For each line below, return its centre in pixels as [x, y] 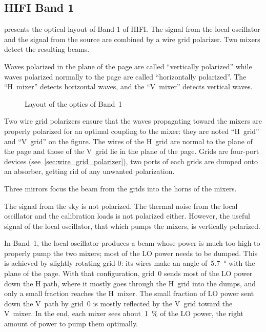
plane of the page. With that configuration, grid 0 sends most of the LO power [128, 273]
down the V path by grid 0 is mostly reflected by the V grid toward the [118, 303]
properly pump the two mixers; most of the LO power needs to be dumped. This [131, 253]
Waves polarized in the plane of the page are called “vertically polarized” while [128, 66]
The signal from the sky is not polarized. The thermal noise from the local [121, 206]
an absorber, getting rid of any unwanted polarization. [89, 171]
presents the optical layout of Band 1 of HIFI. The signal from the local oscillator [132, 29]
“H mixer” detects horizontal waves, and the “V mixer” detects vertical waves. [128, 86]
